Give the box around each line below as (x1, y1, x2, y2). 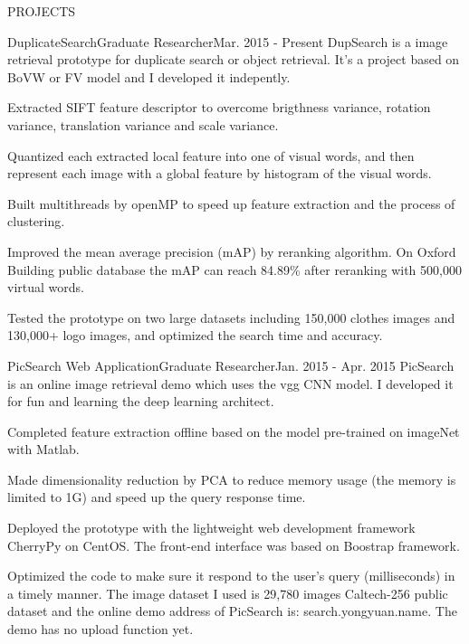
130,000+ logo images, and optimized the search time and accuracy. (7, 326, 383, 345)
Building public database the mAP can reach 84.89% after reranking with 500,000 (7, 260, 462, 279)
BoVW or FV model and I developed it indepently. (7, 67, 291, 86)
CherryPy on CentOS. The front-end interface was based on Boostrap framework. (7, 535, 460, 554)
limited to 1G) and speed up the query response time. (7, 488, 306, 507)
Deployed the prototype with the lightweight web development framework (7, 518, 416, 537)
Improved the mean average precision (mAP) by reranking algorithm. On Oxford (7, 241, 456, 260)
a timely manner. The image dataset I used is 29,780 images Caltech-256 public (7, 583, 448, 602)
